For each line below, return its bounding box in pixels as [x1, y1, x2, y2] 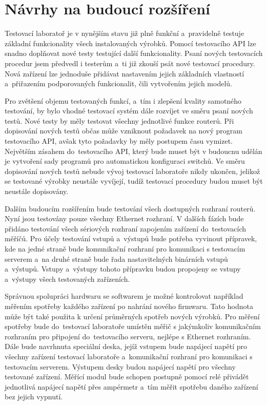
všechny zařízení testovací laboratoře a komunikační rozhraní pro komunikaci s [5, 351, 253, 361]
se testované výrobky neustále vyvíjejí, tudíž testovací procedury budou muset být [5, 176, 263, 186]
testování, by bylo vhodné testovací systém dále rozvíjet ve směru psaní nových [5, 105, 253, 116]
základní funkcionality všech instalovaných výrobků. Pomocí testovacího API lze [5, 37, 256, 48]
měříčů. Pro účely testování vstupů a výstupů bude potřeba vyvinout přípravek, [5, 233, 257, 244]
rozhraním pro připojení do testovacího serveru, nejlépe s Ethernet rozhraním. [5, 331, 251, 341]
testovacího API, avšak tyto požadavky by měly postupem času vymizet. [5, 136, 233, 146]
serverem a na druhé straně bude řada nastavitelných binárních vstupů [5, 253, 228, 264]
